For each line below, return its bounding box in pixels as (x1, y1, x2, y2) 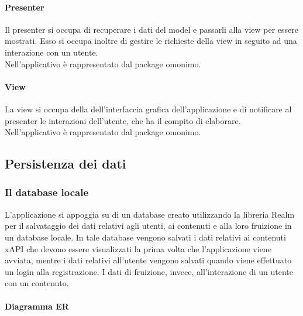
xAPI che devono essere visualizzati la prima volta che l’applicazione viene (5, 242, 271, 255)
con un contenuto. (5, 277, 69, 289)
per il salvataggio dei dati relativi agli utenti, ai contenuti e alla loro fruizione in (5, 219, 292, 232)
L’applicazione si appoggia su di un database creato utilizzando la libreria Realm (5, 208, 295, 220)
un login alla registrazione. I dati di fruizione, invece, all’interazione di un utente (5, 265, 293, 277)
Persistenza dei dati (5, 154, 126, 173)
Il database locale (5, 185, 89, 200)
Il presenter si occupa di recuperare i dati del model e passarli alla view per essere (5, 23, 298, 35)
